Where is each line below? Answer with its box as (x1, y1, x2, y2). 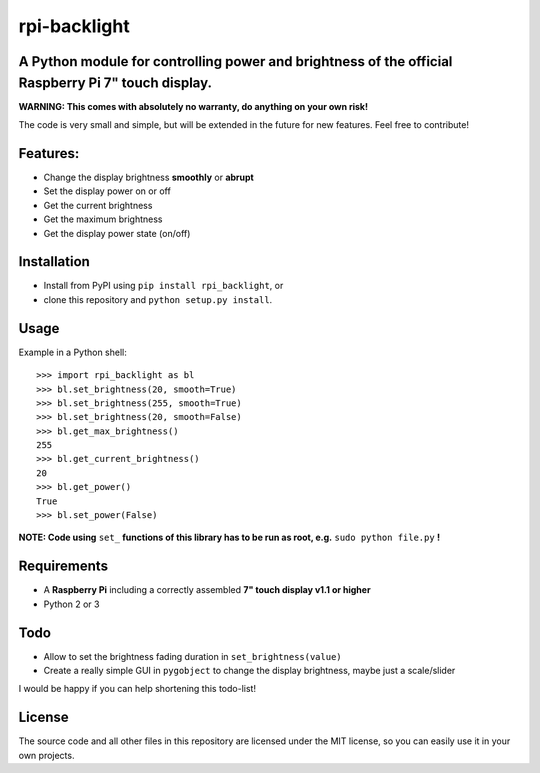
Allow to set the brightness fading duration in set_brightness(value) (43, 650, 342, 662)
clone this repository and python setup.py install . (43, 293, 273, 305)
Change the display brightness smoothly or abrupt (43, 171, 254, 183)
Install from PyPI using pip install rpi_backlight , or (43, 280, 284, 292)
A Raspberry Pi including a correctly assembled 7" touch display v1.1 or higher (43, 584, 371, 596)
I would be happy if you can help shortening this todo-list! (18, 683, 257, 695)
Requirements (18, 558, 109, 575)
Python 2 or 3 (43, 598, 100, 610)
